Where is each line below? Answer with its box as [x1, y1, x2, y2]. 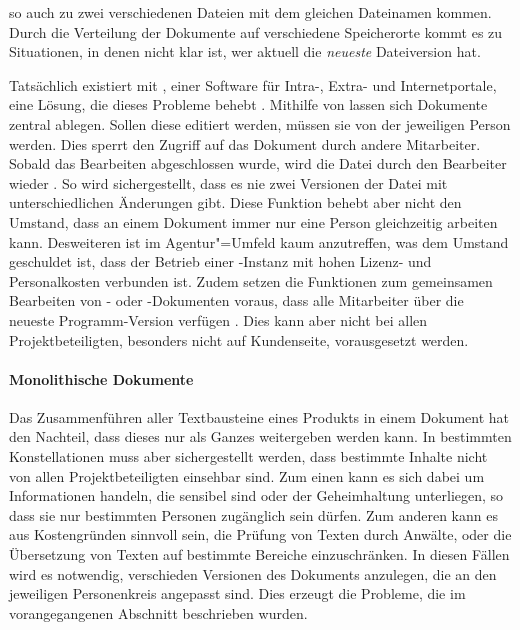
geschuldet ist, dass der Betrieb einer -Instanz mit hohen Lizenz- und [9, 251, 432, 272]
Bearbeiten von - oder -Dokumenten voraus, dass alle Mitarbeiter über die [9, 290, 464, 311]
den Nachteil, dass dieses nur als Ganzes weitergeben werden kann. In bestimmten [9, 426, 512, 447]
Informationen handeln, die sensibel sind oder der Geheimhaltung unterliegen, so [9, 485, 504, 506]
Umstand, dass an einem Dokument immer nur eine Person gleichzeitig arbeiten [9, 211, 498, 232]
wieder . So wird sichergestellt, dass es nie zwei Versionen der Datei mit [9, 172, 448, 193]
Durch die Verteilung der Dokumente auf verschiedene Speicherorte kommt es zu [9, 21, 503, 42]
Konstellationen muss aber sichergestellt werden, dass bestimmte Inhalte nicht [9, 446, 488, 467]
